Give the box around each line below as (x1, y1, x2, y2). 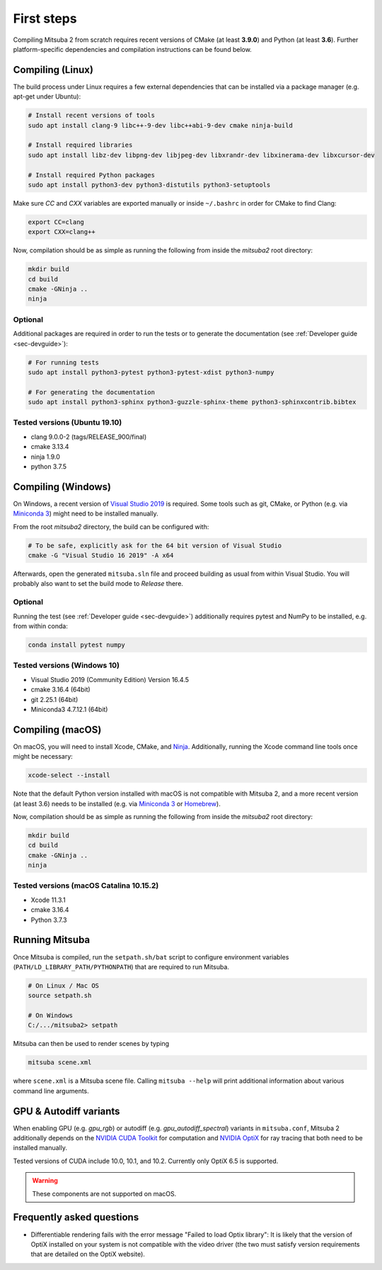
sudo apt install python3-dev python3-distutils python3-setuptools (28, 181, 271, 189)
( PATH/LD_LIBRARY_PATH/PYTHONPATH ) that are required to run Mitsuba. (13, 962, 230, 971)
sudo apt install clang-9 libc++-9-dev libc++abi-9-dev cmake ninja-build (28, 121, 294, 129)
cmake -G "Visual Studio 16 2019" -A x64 (28, 552, 174, 559)
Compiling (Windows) (13, 481, 112, 493)
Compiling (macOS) (13, 723, 102, 735)
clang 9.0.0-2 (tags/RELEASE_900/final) (30, 433, 147, 441)
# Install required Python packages (28, 171, 156, 179)
